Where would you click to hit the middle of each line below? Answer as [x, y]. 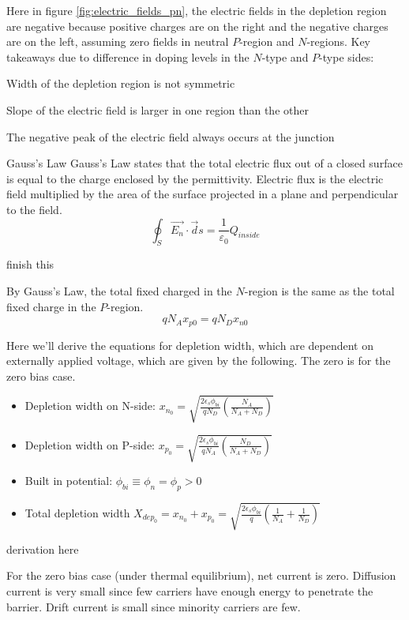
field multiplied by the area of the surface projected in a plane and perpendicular [203, 194]
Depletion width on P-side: [90, 444]
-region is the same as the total [319, 290]
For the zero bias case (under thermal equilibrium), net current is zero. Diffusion [201, 575]
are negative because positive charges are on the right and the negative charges [197, 26]
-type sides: [347, 56]
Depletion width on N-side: [90, 406]
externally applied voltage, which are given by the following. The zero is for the [199, 361]
